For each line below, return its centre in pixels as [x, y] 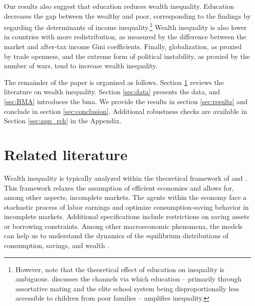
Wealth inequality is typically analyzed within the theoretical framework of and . [126, 178]
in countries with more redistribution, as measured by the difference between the [125, 37]
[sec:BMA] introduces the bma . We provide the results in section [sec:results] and [126, 101]
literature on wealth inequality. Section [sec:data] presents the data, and [112, 92]
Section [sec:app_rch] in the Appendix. [63, 121]
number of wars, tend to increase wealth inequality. [81, 66]
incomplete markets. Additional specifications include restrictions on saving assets [127, 216]
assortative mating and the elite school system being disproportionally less [127, 288]
